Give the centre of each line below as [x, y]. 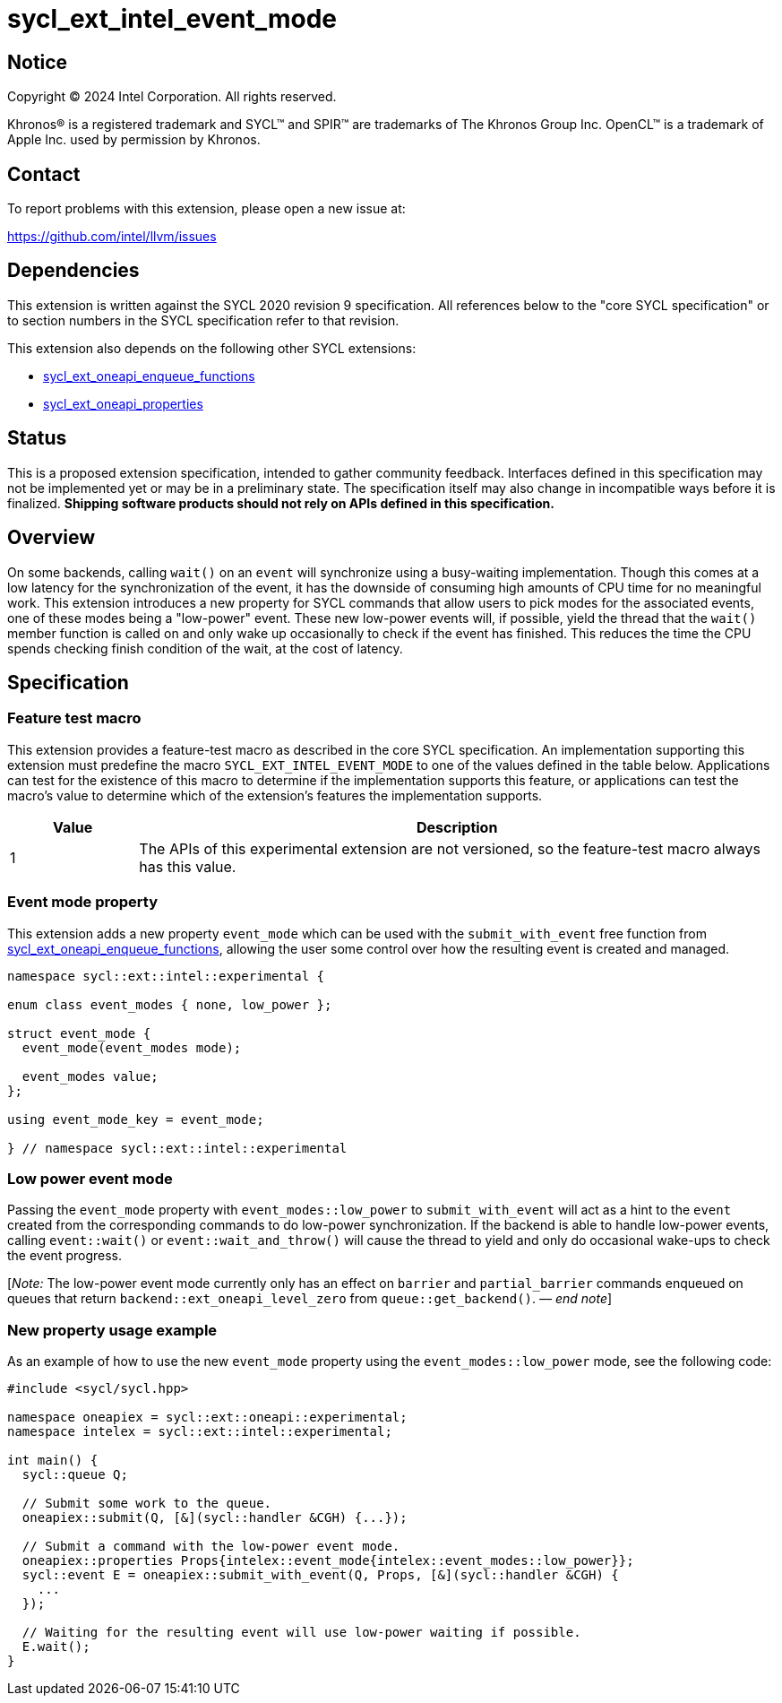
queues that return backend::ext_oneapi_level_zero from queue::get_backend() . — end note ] [310, 1299]
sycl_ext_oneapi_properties [123, 403]
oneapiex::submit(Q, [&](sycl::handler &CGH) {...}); [215, 1518]
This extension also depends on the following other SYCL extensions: [212, 348]
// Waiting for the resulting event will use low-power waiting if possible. [301, 1633]
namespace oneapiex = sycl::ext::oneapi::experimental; [207, 1418]
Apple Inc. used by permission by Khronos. [134, 140]
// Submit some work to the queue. [147, 1504]
